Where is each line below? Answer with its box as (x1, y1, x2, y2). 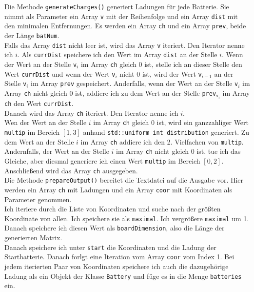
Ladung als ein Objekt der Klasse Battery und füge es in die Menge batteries (4, 271, 242, 281)
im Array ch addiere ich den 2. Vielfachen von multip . (80, 136, 244, 146)
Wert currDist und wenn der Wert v (4, 68, 116, 79)
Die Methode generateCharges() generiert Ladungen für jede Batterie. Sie (4, 1, 229, 11)
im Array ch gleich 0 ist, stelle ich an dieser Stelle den (80, 59, 242, 69)
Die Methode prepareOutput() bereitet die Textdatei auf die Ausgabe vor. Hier (4, 175, 244, 185)
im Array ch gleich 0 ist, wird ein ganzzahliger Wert (93, 117, 249, 127)
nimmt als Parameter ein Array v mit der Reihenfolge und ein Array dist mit (4, 11, 238, 21)
